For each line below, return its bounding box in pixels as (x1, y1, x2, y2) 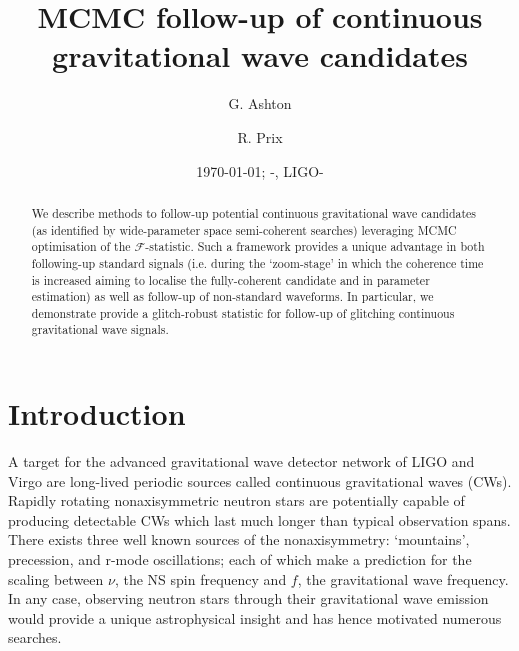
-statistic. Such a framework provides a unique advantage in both (145, 238, 485, 255)
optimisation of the (31, 238, 131, 255)
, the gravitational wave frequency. (297, 568, 509, 589)
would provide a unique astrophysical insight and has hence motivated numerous (8, 607, 502, 628)
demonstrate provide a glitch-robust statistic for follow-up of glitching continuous (31, 304, 455, 321)
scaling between (8, 568, 104, 589)
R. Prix (237, 126, 283, 147)
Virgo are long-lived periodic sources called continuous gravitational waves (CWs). (8, 470, 512, 491)
